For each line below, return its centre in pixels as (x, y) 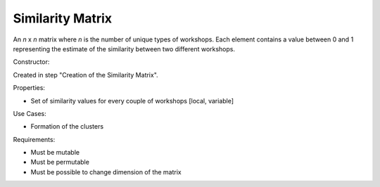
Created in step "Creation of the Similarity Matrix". (85, 75)
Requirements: (34, 139)
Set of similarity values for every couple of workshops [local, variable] (132, 101)
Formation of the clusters (67, 127)
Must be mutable (55, 153)
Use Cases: (30, 113)
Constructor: (31, 62)
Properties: (29, 88)
